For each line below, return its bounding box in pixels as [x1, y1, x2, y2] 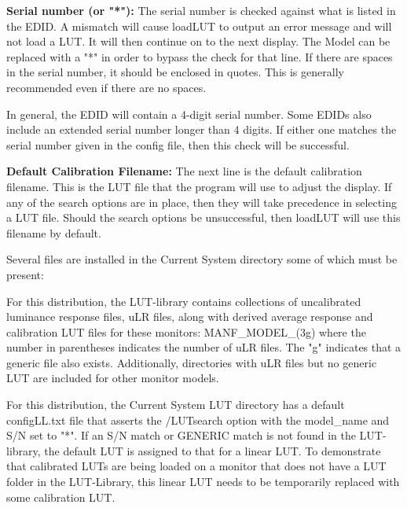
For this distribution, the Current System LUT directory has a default [6, 396, 345, 413]
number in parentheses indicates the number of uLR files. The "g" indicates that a [6, 339, 401, 355]
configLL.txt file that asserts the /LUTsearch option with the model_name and [6, 411, 390, 428]
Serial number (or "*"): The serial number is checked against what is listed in [6, 2, 396, 18]
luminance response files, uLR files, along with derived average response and [6, 308, 373, 325]
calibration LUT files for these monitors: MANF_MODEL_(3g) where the [6, 323, 366, 340]
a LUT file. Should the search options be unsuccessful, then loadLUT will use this [6, 209, 401, 226]
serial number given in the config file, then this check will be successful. [6, 136, 350, 153]
